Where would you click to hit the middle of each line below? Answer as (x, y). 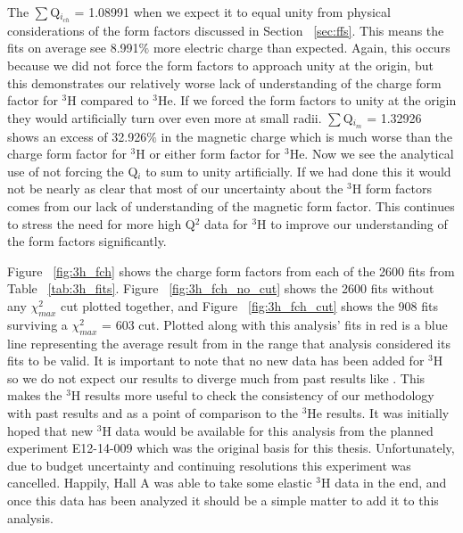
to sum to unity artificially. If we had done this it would (298, 171)
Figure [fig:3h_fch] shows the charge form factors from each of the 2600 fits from (231, 271)
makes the (35, 395)
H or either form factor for (208, 154)
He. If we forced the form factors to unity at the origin (307, 100)
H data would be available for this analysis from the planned (268, 430)
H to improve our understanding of (352, 223)
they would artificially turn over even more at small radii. (165, 117)
